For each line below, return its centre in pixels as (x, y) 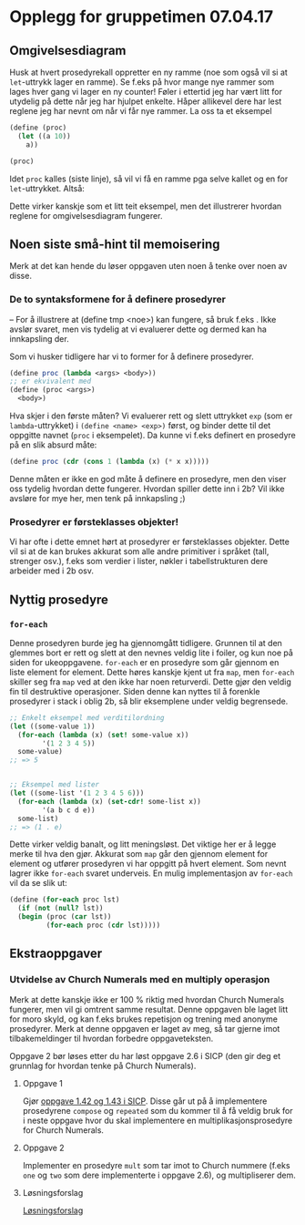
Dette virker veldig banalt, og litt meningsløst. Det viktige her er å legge (143, 844)
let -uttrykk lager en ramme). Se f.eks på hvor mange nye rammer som (142, 82)
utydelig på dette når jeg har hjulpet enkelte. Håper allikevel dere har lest (146, 101)
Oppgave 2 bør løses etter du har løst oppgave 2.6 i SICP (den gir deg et (145, 1055)
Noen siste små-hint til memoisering (115, 244)
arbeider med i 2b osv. (51, 571)
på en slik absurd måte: (53, 445)
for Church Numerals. (63, 1130)
